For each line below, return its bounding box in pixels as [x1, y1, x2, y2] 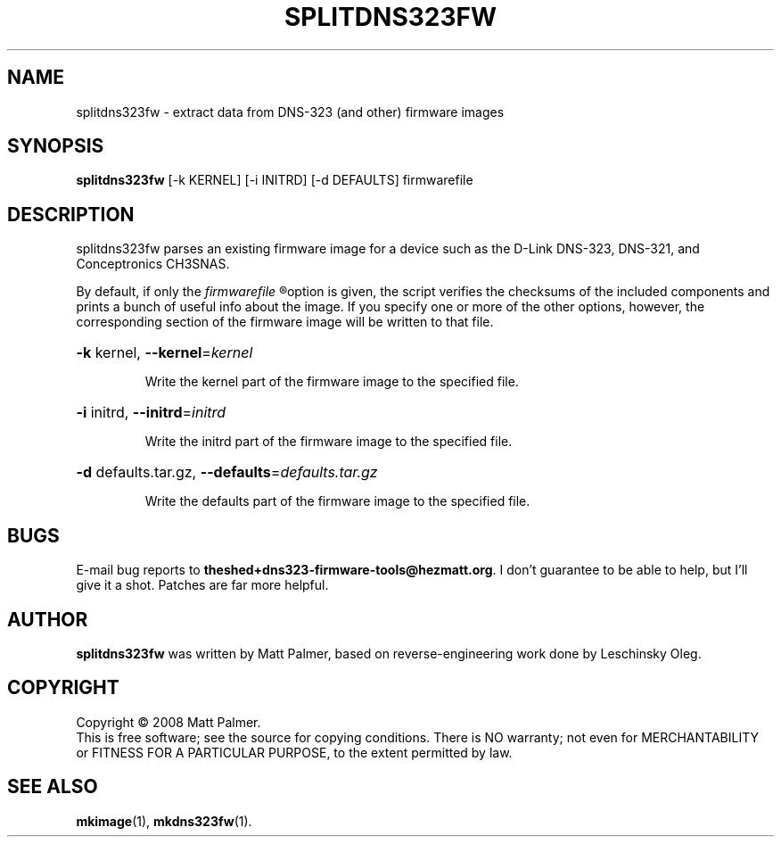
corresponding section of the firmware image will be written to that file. [76, 314, 494, 330]
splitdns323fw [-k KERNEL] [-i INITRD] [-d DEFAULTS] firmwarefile [76, 172, 473, 188]
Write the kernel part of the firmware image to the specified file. [144, 374, 519, 390]
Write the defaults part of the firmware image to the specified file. [144, 493, 530, 509]
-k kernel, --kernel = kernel [76, 343, 253, 362]
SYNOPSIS [7, 135, 104, 158]
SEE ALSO [7, 775, 98, 798]
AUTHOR [7, 608, 88, 631]
